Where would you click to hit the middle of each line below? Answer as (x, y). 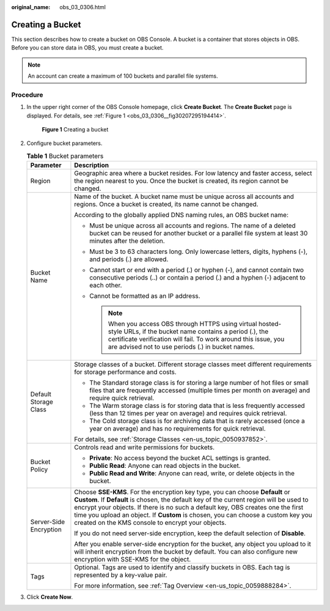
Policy (39, 470)
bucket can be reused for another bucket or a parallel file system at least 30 (199, 234)
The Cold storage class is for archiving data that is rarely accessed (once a (197, 421)
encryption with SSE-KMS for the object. (133, 560)
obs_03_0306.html (83, 7)
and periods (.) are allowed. (129, 259)
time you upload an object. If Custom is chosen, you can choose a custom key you (193, 515)
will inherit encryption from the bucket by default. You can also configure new (186, 552)
